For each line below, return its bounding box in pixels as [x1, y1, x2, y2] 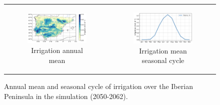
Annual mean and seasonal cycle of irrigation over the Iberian [4, 81, 193, 91]
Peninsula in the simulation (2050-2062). [4, 91, 128, 101]
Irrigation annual [31, 44, 83, 55]
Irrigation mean [139, 45, 187, 55]
